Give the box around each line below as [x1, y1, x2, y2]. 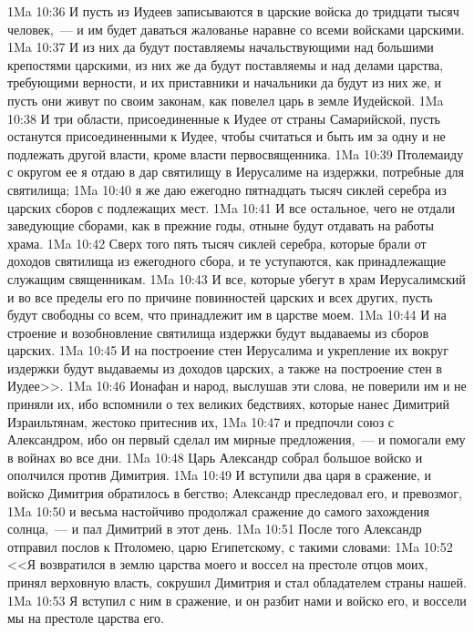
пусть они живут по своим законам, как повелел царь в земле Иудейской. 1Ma [7, 90, 444, 109]
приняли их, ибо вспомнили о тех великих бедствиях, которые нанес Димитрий [7, 394, 449, 413]
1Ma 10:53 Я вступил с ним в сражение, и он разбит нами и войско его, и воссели [7, 590, 467, 609]
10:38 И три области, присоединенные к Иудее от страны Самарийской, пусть [7, 108, 440, 128]
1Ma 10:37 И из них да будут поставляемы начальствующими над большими [7, 37, 434, 56]
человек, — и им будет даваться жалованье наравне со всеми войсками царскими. [7, 19, 465, 38]
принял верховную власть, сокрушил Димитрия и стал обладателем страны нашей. [7, 573, 467, 591]
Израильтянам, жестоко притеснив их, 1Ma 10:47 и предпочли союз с [7, 412, 395, 431]
